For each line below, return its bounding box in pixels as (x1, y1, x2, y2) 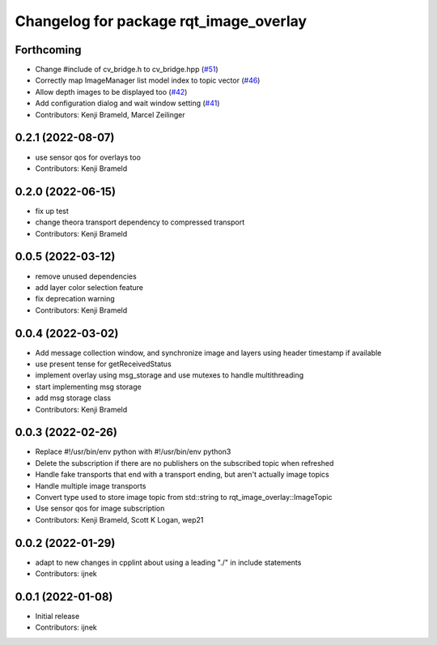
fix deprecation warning (35, 294, 115, 304)
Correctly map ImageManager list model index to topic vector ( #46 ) (35, 75, 261, 85)
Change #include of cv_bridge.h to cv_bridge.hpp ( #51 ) (35, 65, 218, 75)
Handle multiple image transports (35, 481, 146, 490)
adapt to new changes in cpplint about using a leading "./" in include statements (35, 557, 302, 567)
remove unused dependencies (35, 271, 137, 281)
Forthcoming (15, 43, 82, 57)
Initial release (35, 612, 80, 621)
